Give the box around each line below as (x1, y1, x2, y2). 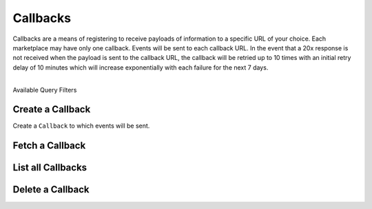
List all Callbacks (12, 162, 87, 174)
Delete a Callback (12, 183, 90, 196)
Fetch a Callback (12, 140, 86, 152)
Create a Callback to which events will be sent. (12, 121, 150, 130)
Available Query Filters (12, 86, 77, 94)
